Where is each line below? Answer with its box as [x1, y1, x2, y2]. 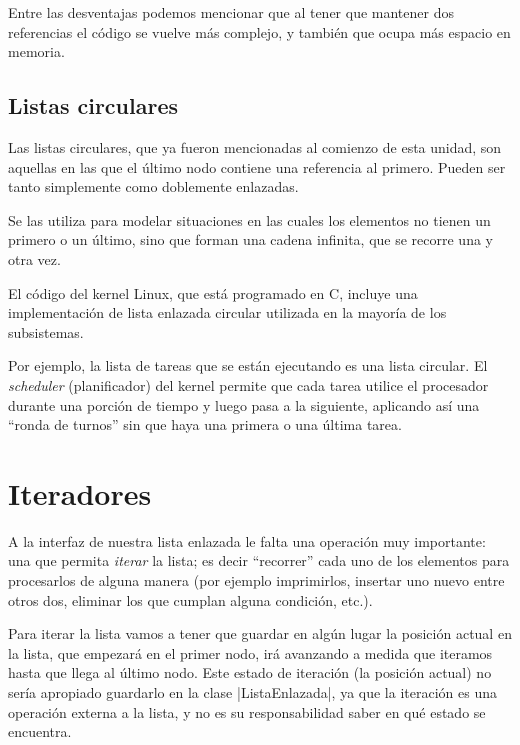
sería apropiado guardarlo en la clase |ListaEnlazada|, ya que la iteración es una [8, 681, 497, 702]
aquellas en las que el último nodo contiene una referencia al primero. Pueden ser [8, 156, 506, 177]
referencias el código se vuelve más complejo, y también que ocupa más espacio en [8, 21, 511, 42]
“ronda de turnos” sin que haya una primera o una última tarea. [8, 414, 402, 435]
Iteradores [8, 472, 152, 513]
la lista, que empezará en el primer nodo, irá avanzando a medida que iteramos [8, 642, 493, 663]
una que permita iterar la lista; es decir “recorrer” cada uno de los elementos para [8, 550, 510, 571]
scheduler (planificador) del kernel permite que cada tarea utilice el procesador [8, 374, 489, 395]
